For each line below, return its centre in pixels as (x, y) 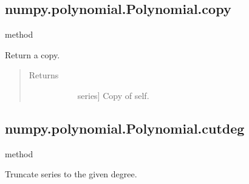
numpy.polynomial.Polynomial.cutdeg (125, 128)
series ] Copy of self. (113, 95)
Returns (44, 75)
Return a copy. (32, 54)
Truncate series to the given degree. (71, 174)
